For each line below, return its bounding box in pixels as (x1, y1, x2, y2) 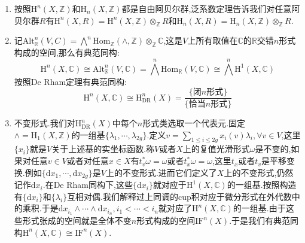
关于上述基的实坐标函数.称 (51, 142, 155, 155)
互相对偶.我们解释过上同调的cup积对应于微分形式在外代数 (67, 190, 292, 202)
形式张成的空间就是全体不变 (22, 214, 132, 227)
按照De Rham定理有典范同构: (14, 75, 127, 87)
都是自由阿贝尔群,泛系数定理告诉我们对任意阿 (121, 2, 300, 14)
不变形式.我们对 (14, 117, 75, 129)
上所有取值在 (187, 34, 238, 47)
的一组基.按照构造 (227, 178, 297, 191)
